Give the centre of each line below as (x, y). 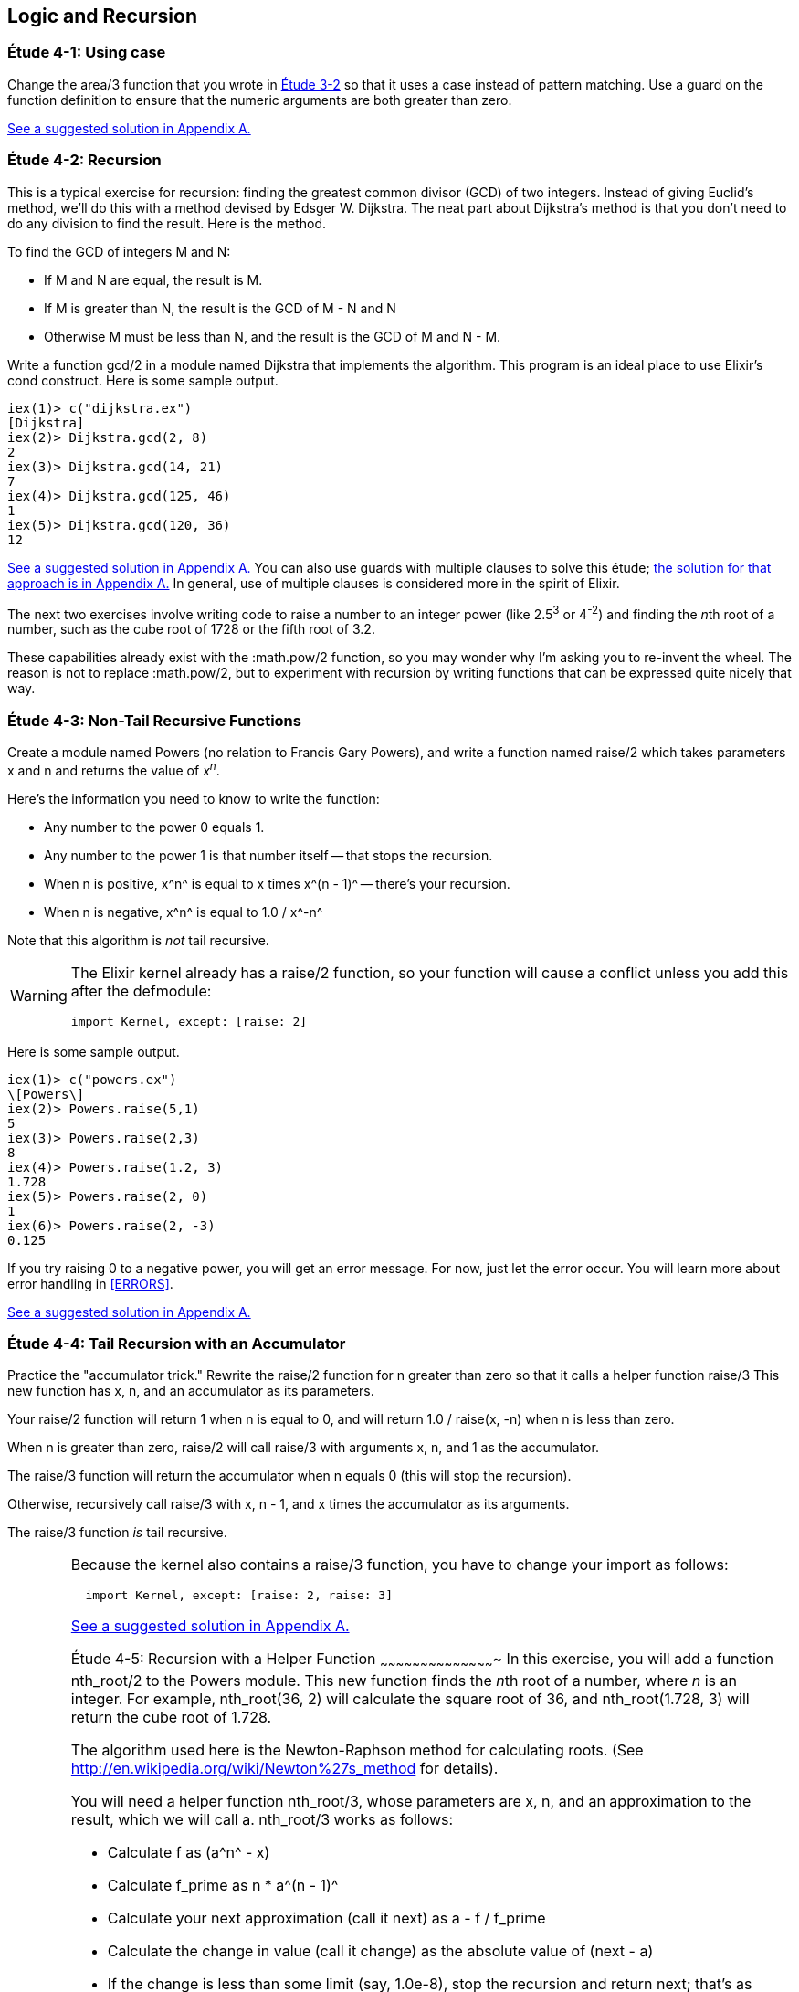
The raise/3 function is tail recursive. (117, 1533)
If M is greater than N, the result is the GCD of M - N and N (220, 308)
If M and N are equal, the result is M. (153, 279)
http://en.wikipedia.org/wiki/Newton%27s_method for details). (284, 1768)
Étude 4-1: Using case (87, 53)
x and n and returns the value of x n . (114, 769)
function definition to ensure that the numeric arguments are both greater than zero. (260, 100)
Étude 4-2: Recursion (84, 160)
